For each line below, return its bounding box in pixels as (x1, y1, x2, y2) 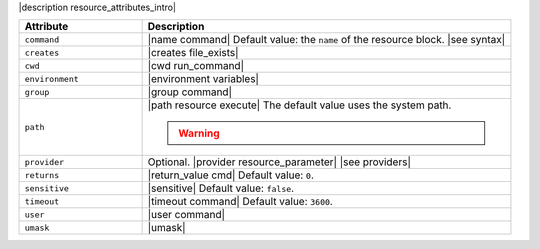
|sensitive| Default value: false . (147, 181, 295, 195)
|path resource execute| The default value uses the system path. (147, 98, 452, 112)
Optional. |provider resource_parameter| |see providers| (147, 155, 412, 169)
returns (24, 170, 60, 180)
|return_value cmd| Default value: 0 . (147, 168, 315, 182)
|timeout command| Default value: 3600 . (147, 195, 334, 209)
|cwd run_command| (147, 59, 245, 73)
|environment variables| (147, 72, 260, 86)
